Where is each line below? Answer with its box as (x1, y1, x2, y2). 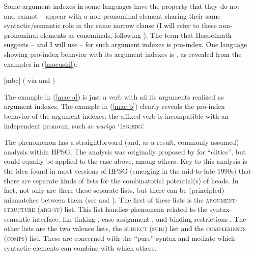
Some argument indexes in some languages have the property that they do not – (4, 1, 246, 11)
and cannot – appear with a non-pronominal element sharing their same (4, 10, 221, 21)
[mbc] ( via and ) (4, 75, 55, 85)
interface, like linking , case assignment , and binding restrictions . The (32, 213, 246, 224)
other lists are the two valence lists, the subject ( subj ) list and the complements (4, 223, 246, 233)
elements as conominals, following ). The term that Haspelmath (40, 29, 232, 40)
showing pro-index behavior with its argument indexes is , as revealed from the (4, 49, 242, 59)
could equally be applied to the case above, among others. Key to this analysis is (4, 156, 247, 166)
